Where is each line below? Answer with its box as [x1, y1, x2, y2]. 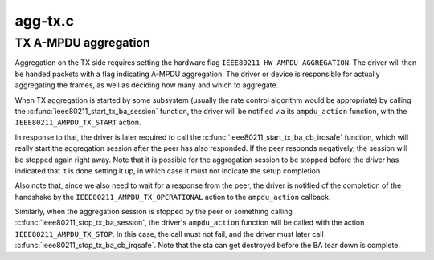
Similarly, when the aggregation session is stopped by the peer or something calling [14, 207, 293, 217]
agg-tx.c [14, 12, 75, 30]
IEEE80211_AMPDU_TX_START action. [14, 117, 141, 128]
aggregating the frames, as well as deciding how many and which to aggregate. [14, 80, 279, 90]
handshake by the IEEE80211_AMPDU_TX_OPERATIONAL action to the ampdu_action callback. [14, 192, 331, 201]
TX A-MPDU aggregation [14, 35, 150, 50]
